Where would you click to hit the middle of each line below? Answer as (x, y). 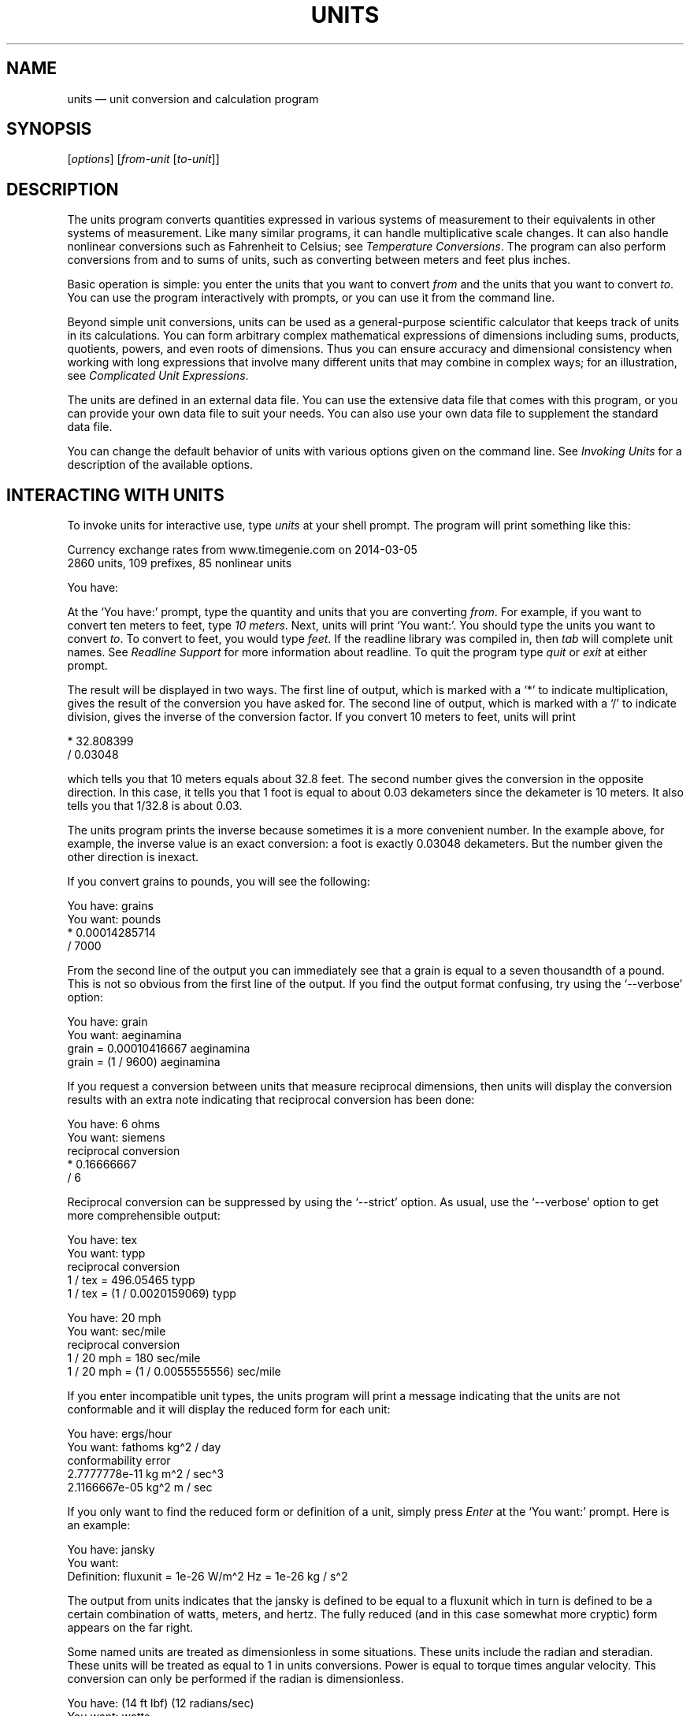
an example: (99, 1525)
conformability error (119, 1461)
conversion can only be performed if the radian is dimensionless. (236, 1679)
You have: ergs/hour (120, 1434)
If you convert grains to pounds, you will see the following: (219, 882)
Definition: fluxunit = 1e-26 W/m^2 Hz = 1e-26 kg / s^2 (208, 1577)
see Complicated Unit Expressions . (158, 376)
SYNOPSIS (49, 129)
